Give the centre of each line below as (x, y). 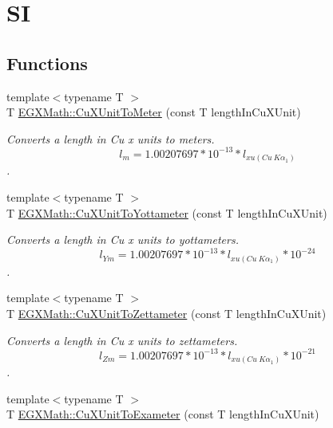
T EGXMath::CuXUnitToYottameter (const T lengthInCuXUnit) (167, 212)
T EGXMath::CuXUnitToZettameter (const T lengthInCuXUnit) (166, 313)
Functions (47, 63)
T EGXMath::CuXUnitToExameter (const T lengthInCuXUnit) (163, 414)
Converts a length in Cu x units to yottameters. (123, 240)
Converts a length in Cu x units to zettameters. (122, 340)
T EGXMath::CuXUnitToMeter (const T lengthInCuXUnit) (154, 112)
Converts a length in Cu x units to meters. (111, 138)
